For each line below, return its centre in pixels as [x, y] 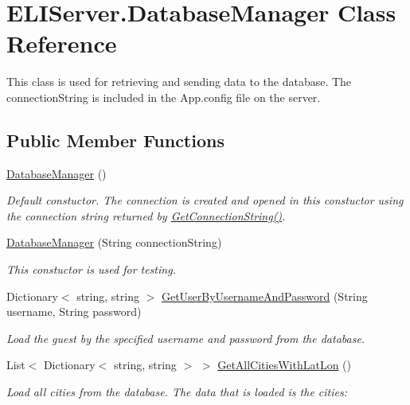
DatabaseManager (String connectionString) [114, 242]
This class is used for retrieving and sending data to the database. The [179, 82]
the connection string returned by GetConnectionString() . [146, 215]
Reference [62, 43]
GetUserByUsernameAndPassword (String [264, 296]
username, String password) [74, 312]
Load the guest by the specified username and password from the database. [186, 338]
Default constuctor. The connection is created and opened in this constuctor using [205, 200]
